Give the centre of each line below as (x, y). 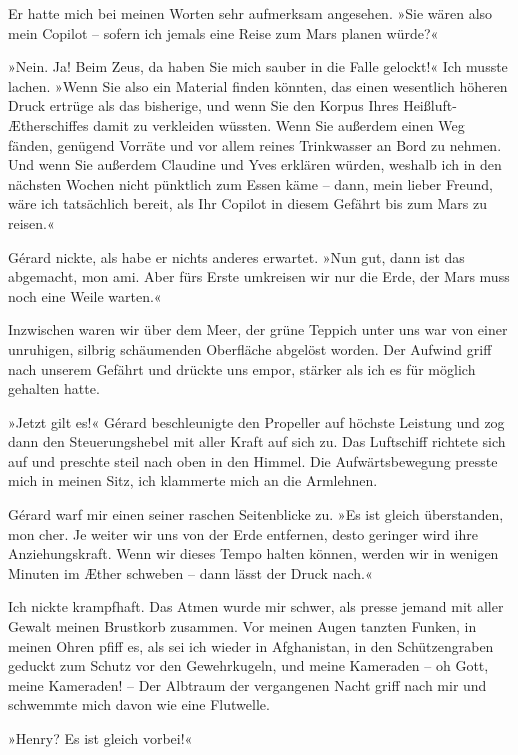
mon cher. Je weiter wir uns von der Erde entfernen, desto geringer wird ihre (243, 533)
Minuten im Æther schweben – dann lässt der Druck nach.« (190, 572)
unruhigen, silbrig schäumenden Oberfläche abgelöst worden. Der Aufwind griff (250, 348)
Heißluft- (430, 105)
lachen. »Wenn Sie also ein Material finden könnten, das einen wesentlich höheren (258, 85)
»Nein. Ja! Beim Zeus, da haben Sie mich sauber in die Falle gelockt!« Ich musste (258, 66)
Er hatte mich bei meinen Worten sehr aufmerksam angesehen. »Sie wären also (250, 13)
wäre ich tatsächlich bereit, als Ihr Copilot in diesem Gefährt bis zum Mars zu (247, 203)
